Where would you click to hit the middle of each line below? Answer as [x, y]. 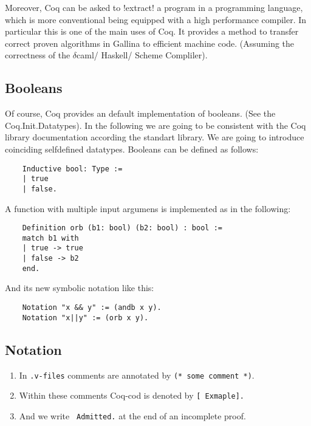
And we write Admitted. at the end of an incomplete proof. [132, 415]
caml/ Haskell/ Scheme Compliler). [142, 55]
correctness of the [38, 55]
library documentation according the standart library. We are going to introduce [155, 137]
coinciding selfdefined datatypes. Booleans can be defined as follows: [132, 149]
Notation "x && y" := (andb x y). [92, 307]
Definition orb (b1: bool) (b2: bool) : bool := [122, 228]
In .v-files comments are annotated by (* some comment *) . [137, 375]
